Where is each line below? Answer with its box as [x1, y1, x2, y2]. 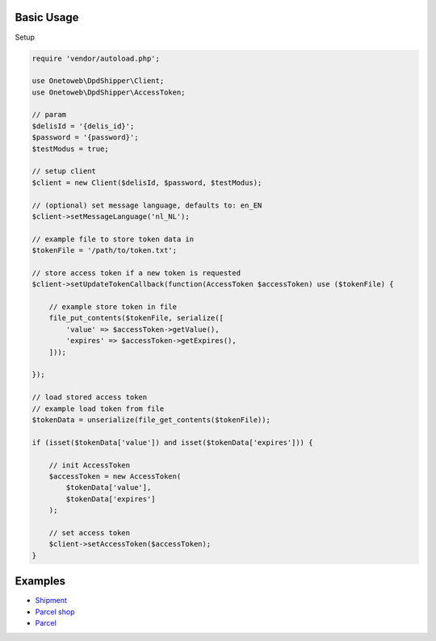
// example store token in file [48, 303, 178, 312]
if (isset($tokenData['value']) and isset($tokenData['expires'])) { [31, 438, 313, 447]
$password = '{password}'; [31, 133, 139, 142]
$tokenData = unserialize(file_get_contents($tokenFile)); [31, 416, 270, 424]
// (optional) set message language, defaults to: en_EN [31, 200, 262, 210]
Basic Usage [15, 10, 79, 24]
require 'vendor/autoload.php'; [31, 53, 161, 63]
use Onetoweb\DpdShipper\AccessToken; [31, 87, 186, 97]
